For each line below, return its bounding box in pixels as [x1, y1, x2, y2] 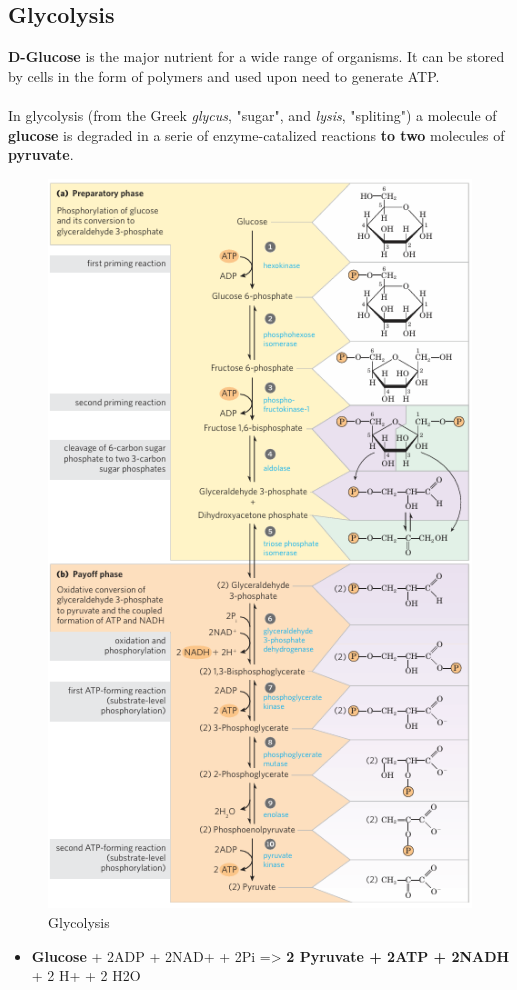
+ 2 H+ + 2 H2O [31, 965, 141, 986]
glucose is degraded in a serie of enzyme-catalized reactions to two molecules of [8, 124, 505, 145]
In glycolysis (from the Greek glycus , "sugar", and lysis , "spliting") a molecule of [8, 104, 497, 125]
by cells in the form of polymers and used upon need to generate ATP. [8, 65, 440, 86]
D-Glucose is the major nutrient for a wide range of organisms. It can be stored [8, 46, 505, 67]
